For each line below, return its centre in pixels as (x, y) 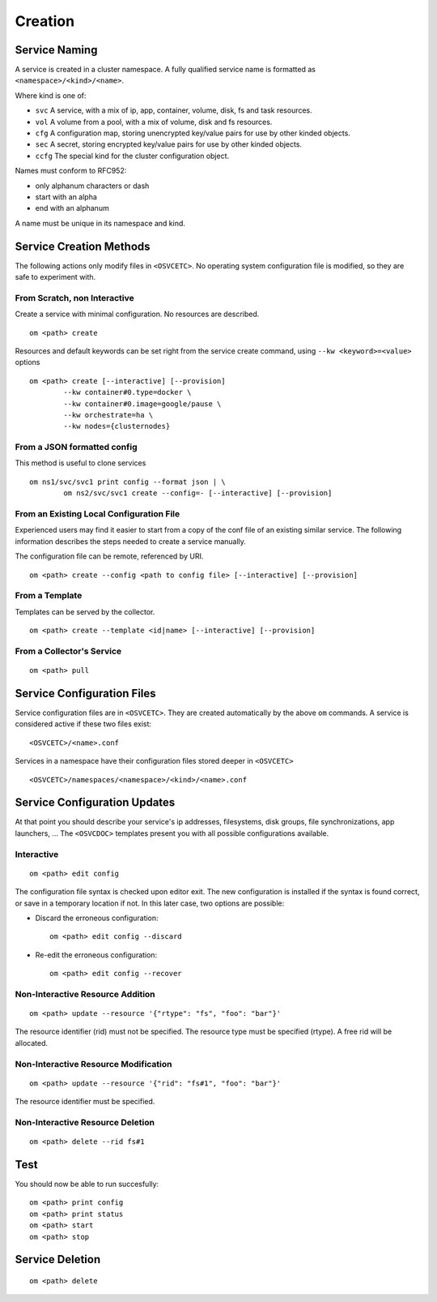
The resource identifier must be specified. (85, 1102)
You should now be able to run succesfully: (87, 1184)
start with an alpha (66, 197)
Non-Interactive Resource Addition (85, 994)
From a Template (49, 596)
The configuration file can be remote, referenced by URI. (109, 556)
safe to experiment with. (55, 277)
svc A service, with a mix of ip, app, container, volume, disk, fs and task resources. (174, 110)
